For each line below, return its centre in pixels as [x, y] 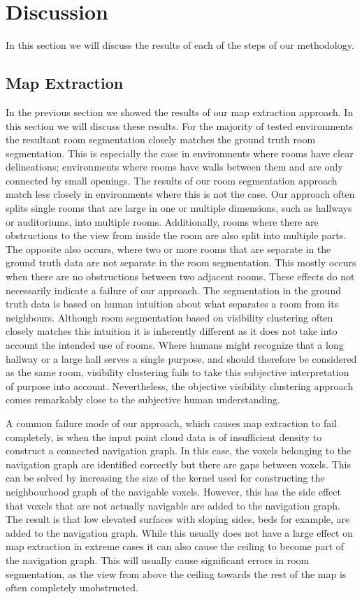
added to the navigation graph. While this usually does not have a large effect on [179, 532]
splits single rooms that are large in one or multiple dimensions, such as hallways [179, 208]
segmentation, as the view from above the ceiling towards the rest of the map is [176, 573]
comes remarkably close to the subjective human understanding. [143, 399]
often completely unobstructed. [72, 587]
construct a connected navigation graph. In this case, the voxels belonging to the [179, 450]
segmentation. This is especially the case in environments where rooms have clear [180, 153]
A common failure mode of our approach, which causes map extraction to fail [171, 423]
